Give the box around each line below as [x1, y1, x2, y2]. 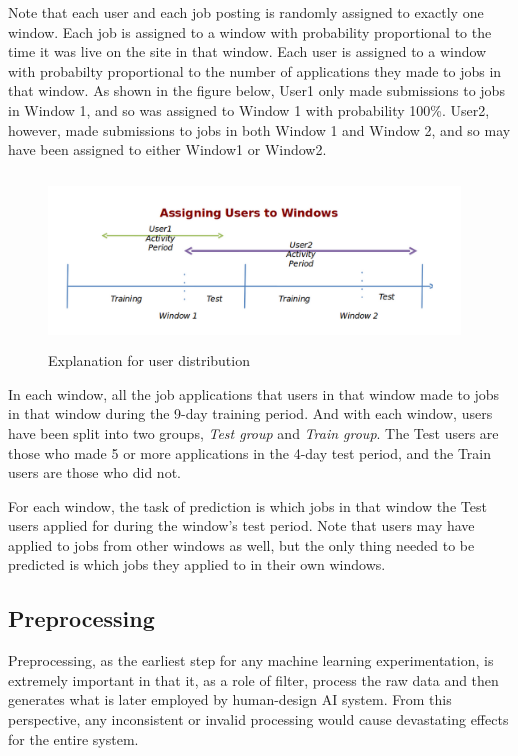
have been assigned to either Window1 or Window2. [8, 139, 327, 160]
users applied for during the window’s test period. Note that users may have [8, 515, 475, 536]
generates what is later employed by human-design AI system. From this [8, 689, 452, 710]
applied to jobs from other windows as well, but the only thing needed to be [8, 534, 475, 555]
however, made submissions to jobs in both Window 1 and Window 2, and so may [8, 119, 511, 140]
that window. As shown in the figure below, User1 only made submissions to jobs [8, 80, 505, 101]
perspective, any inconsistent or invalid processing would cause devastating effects [8, 709, 509, 730]
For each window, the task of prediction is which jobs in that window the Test [8, 495, 487, 516]
